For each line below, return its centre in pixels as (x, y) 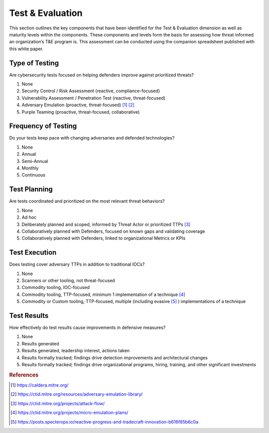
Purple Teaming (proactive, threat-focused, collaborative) (81, 112)
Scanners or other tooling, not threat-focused (68, 280)
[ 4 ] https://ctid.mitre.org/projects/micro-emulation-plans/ (69, 413)
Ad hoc (29, 217)
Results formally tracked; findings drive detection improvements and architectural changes (115, 358)
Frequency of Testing (43, 126)
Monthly (30, 168)
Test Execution (33, 252)
